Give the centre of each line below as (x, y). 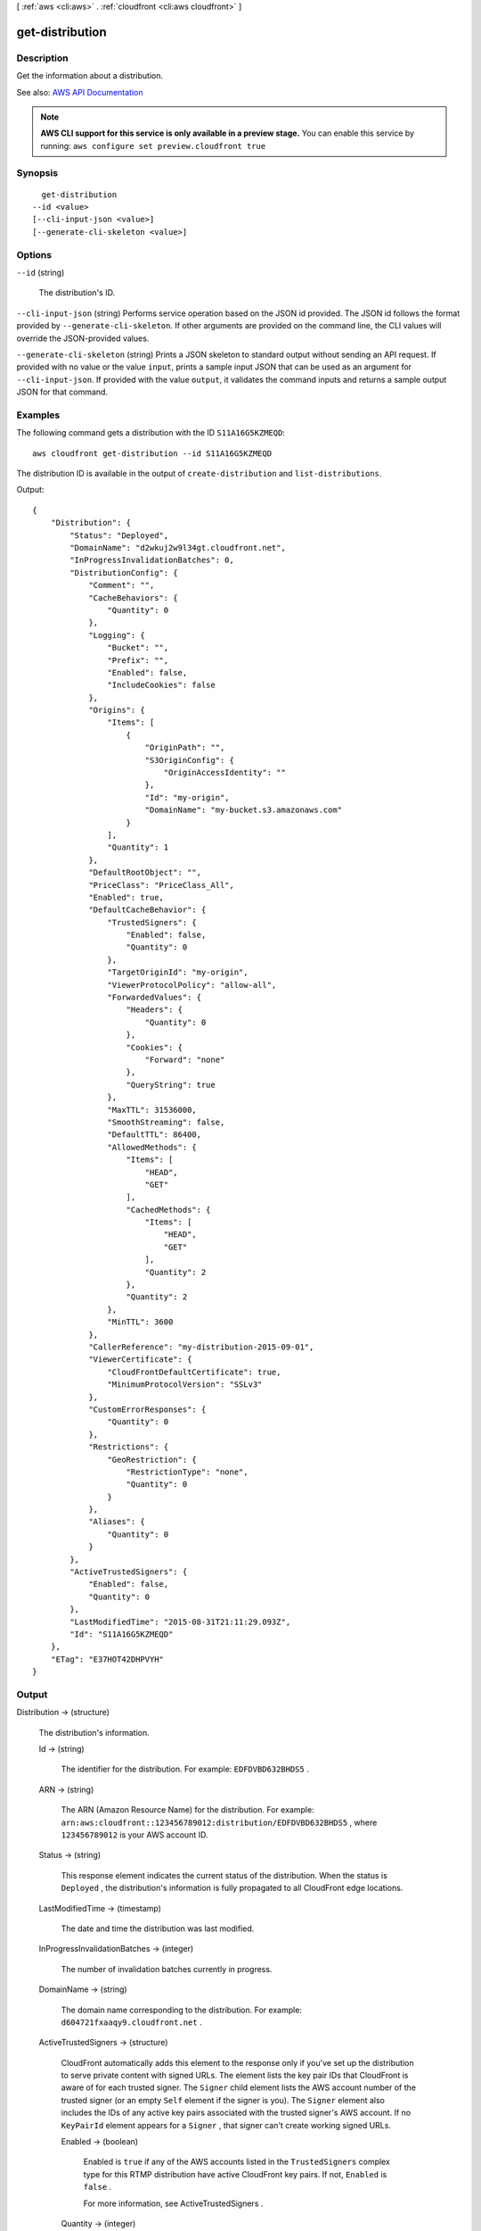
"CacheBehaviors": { (133, 597)
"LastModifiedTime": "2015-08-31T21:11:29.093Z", (180, 1621)
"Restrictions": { (129, 1447)
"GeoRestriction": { (152, 1460)
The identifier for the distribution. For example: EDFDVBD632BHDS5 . (185, 1769)
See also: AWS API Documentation (80, 92)
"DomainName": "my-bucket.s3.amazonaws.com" (244, 810)
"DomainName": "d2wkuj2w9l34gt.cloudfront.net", (178, 547)
